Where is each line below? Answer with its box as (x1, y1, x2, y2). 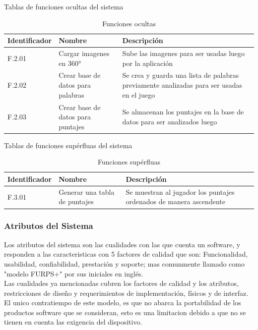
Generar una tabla (59, 186, 115, 197)
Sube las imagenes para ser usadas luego (122, 48, 245, 58)
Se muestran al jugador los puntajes (126, 186, 235, 197)
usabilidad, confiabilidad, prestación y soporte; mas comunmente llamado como (4, 258, 245, 269)
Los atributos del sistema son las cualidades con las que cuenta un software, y (4, 239, 241, 249)
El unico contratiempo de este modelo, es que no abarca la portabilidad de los (4, 297, 241, 308)
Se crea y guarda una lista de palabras (122, 70, 239, 80)
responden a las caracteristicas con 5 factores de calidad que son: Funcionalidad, (4, 249, 248, 259)
